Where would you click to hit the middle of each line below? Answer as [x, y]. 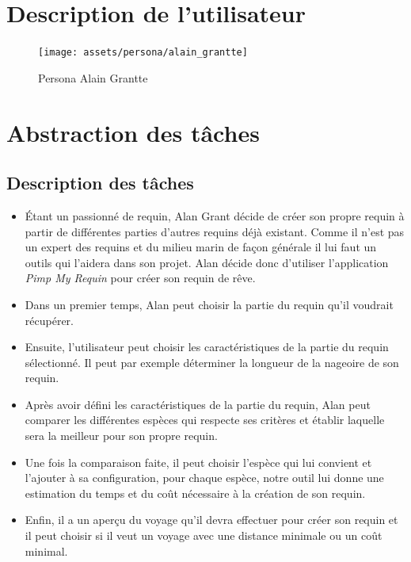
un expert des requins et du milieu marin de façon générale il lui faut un [201, 247]
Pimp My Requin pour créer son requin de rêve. [140, 278]
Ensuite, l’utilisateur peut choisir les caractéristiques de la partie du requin [207, 347]
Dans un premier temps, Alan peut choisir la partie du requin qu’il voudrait [209, 304]
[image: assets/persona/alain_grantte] [143, 53]
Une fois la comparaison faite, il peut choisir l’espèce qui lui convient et [198, 462]
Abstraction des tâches [133, 132]
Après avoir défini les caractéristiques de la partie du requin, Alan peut [198, 404]
